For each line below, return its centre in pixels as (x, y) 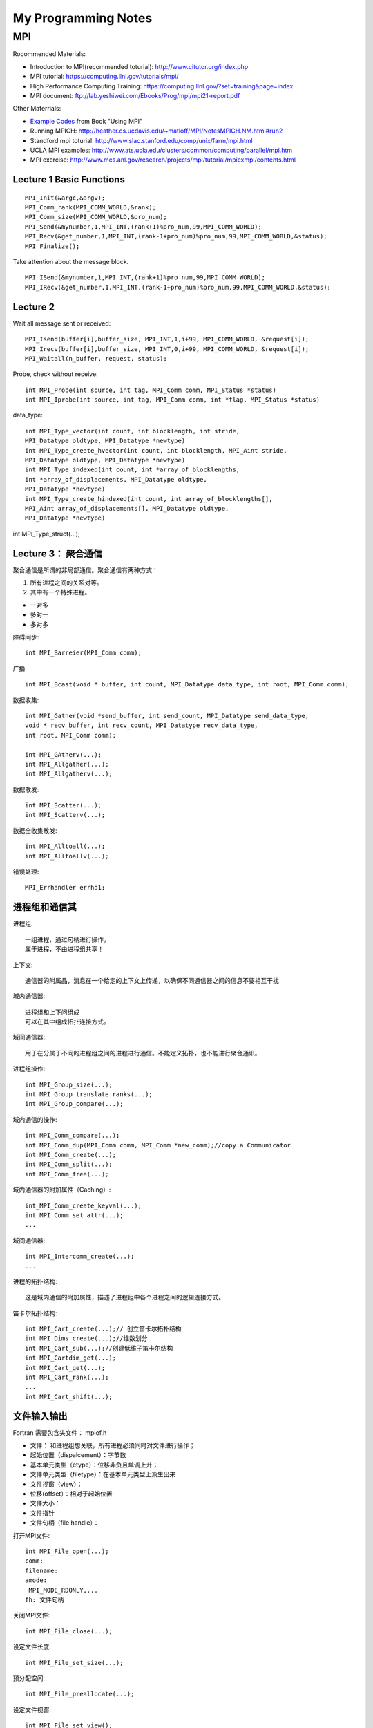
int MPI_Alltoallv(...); (67, 856)
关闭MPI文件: (31, 1615)
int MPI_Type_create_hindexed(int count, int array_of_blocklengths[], (149, 499)
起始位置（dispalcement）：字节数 (78, 1455)
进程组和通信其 (45, 907)
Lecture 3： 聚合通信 (58, 553)
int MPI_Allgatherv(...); (69, 774)
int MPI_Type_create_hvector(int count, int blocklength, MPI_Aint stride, (156, 450)
